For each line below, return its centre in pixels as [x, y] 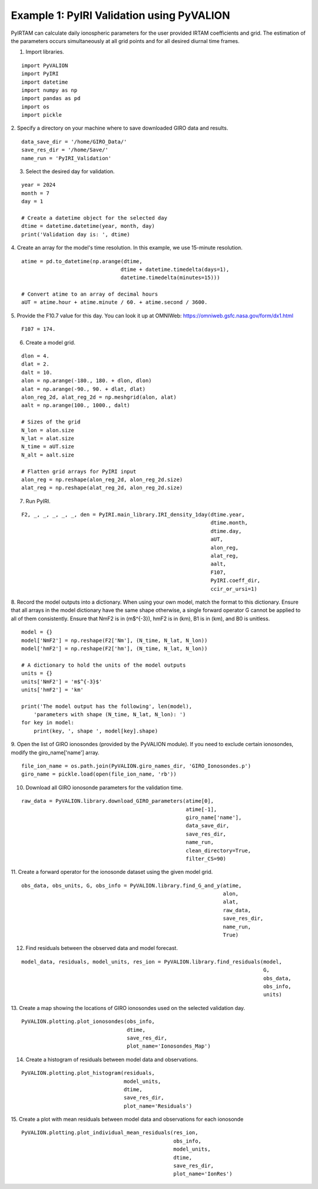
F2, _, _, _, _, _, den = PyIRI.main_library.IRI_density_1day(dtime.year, [133, 515]
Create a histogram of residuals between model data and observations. [112, 1059]
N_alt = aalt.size [48, 455]
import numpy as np [49, 90]
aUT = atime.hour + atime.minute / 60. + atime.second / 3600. [115, 302]
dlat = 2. [35, 364]
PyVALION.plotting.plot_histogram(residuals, [88, 1073]
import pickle [42, 115]
